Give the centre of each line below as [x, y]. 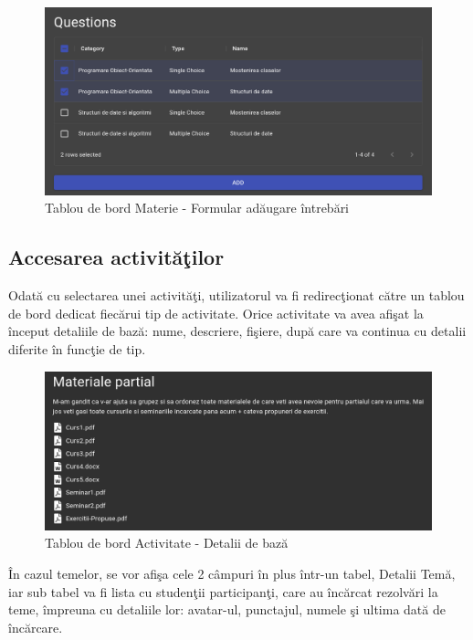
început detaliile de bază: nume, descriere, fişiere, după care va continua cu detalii [237, 331]
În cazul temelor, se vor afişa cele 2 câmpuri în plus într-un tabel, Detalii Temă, [232, 574]
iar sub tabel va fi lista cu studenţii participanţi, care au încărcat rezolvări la [223, 591]
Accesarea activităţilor [116, 257]
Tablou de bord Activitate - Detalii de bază [167, 543]
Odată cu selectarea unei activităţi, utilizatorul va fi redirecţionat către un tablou [236, 295]
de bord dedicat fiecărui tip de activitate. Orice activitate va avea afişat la [216, 313]
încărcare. [36, 627]
